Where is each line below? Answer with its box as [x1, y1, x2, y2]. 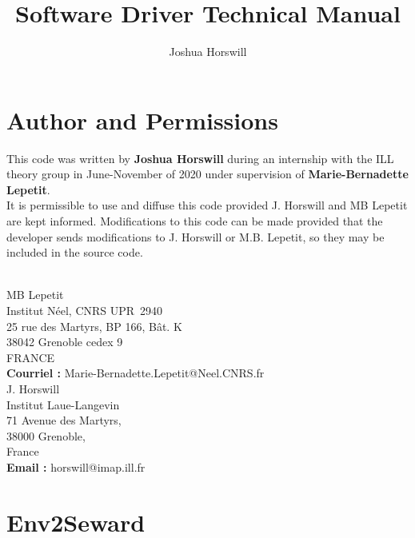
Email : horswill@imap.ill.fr [6, 458, 146, 475]
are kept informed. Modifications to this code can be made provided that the [6, 213, 383, 229]
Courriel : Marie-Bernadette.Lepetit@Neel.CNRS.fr [6, 365, 265, 381]
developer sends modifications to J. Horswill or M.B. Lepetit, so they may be [6, 228, 385, 245]
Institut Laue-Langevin [6, 396, 120, 412]
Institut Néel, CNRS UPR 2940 [6, 302, 163, 318]
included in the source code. [6, 244, 143, 261]
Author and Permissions [6, 103, 278, 136]
